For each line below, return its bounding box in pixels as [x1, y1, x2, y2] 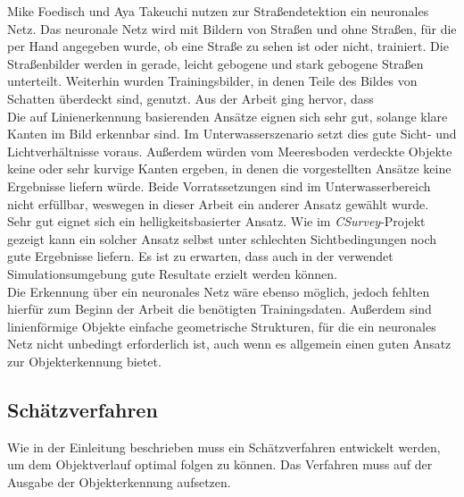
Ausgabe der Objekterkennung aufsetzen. [7, 472, 231, 491]
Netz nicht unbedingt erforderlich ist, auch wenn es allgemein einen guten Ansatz [7, 334, 452, 353]
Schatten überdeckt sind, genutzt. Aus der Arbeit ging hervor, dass [7, 88, 374, 107]
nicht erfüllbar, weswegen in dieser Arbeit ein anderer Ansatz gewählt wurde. [7, 194, 429, 213]
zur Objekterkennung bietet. [7, 351, 162, 370]
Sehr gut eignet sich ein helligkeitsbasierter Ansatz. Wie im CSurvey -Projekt [7, 212, 426, 231]
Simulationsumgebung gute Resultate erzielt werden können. [7, 264, 337, 282]
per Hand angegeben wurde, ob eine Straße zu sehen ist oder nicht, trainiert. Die [7, 37, 449, 55]
